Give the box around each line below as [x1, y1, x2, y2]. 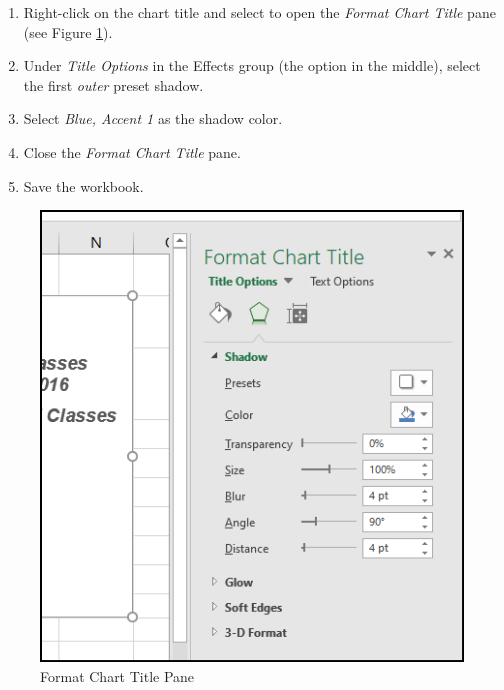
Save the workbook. [23, 175, 144, 196]
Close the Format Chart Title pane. [23, 141, 241, 162]
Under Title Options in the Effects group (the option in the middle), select [23, 55, 481, 76]
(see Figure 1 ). [23, 21, 113, 42]
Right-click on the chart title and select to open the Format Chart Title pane [23, 2, 496, 22]
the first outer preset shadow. [23, 74, 204, 95]
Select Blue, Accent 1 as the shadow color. [23, 108, 283, 129]
